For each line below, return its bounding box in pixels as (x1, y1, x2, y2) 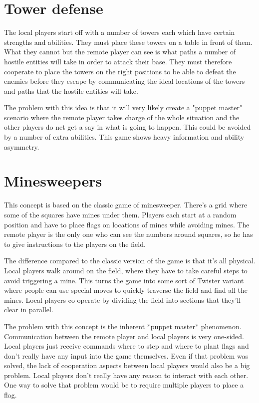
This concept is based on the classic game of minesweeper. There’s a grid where (4, 200, 248, 210)
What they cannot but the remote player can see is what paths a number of (4, 46, 236, 57)
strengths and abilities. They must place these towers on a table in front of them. (4, 36, 253, 47)
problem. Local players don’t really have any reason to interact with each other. (4, 370, 249, 380)
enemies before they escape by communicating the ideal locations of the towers (4, 76, 245, 86)
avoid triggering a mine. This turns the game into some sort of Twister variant (4, 275, 244, 285)
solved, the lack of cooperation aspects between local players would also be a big (4, 360, 250, 371)
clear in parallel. (4, 304, 53, 315)
